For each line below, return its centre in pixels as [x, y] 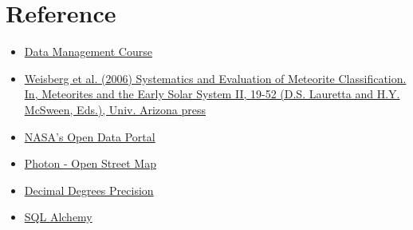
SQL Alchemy [58, 217]
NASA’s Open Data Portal [90, 136]
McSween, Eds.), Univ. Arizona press [115, 109]
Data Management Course [88, 52]
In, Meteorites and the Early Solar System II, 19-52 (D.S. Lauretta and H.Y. [212, 94]
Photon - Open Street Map [90, 163]
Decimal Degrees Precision [89, 190]
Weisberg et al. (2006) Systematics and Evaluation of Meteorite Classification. [215, 78]
